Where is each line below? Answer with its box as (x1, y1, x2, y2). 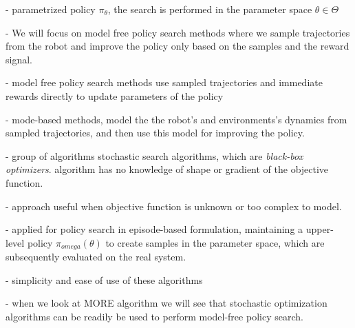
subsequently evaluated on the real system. (6, 249, 186, 264)
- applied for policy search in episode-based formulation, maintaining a (6, 222, 303, 236)
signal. (6, 52, 32, 66)
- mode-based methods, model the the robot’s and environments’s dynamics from (6, 112, 347, 126)
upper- (305, 222, 334, 236)
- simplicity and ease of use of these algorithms (6, 272, 203, 287)
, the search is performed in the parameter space (107, 2, 312, 16)
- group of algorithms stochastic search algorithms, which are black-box (6, 148, 303, 163)
